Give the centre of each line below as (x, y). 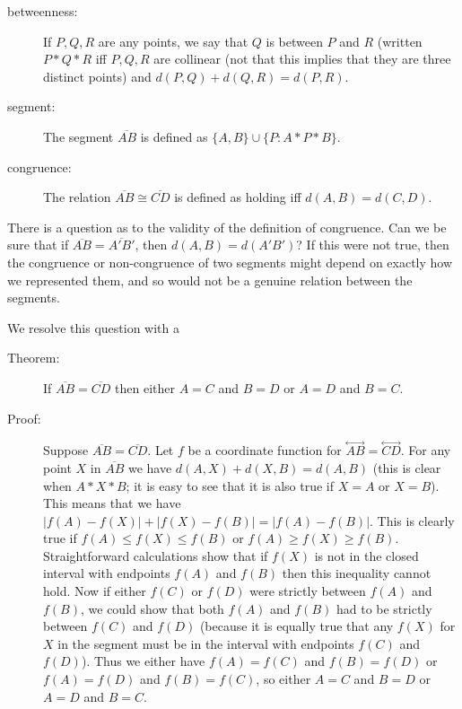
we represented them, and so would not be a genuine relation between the (210, 280)
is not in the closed (366, 555)
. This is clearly (412, 520)
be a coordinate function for (265, 450)
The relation (77, 197)
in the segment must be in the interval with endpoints (206, 643)
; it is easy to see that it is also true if (230, 485)
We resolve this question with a (93, 327)
